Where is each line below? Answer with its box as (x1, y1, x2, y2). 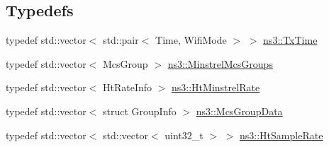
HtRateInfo (103, 80, 152, 95)
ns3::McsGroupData (196, 103, 283, 118)
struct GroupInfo (103, 103, 177, 118)
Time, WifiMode (155, 33, 227, 47)
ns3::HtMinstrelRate (172, 80, 260, 95)
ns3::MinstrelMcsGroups (167, 56, 273, 71)
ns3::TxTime (263, 33, 318, 47)
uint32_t (164, 127, 203, 142)
